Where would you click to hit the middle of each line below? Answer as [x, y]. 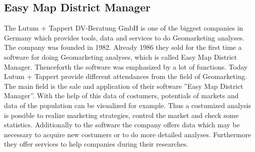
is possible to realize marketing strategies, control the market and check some [121, 115]
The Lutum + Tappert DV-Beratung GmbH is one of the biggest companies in [124, 28]
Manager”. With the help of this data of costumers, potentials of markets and [121, 95]
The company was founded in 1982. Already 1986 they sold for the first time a [123, 47]
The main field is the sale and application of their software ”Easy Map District [124, 86]
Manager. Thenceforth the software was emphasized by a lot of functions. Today [126, 66]
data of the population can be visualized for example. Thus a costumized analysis [127, 105]
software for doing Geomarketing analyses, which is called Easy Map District [121, 57]
